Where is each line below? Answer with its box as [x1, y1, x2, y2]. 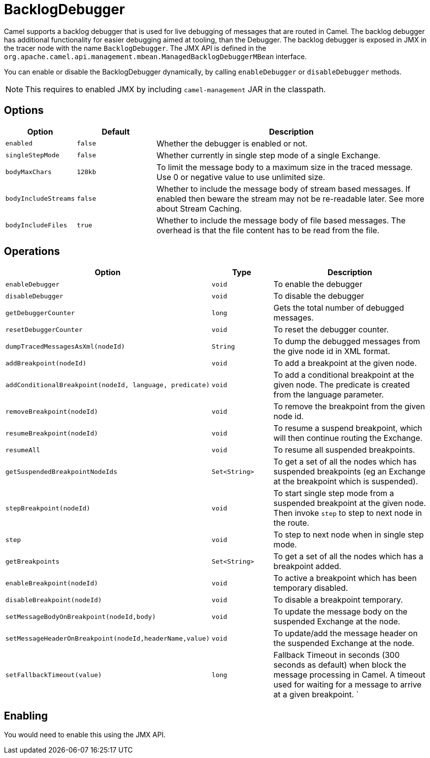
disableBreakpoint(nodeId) [5, 596, 102, 604]
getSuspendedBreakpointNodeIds [5, 468, 117, 475]
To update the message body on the [273, 607, 408, 617]
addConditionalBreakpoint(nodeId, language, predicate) [5, 381, 210, 389]
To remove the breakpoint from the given [273, 401, 425, 412]
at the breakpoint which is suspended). [273, 476, 418, 487]
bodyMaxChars [5, 168, 52, 176]
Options [4, 104, 44, 117]
